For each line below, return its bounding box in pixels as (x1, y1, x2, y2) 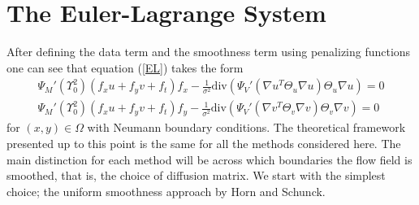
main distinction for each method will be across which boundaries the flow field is (6, 150, 413, 168)
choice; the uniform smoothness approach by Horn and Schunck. (6, 182, 326, 199)
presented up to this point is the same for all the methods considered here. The (6, 134, 401, 151)
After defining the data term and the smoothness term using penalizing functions (6, 43, 411, 60)
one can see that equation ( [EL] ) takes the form (6, 59, 244, 76)
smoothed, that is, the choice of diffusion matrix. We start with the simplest (6, 167, 386, 184)
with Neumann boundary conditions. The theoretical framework (87, 119, 406, 136)
